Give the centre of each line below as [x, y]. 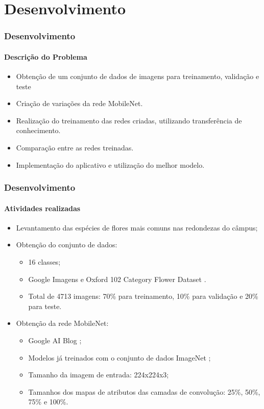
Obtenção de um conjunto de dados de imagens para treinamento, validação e [138, 76]
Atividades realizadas [42, 208]
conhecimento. [38, 130]
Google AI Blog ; [55, 340]
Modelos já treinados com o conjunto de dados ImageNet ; [119, 357]
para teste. [45, 306]
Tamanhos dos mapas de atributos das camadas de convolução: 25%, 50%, [144, 391]
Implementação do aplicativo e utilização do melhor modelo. [110, 164]
